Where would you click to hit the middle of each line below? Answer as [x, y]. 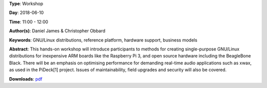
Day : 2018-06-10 [26, 13]
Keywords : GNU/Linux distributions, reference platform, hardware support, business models [103, 40]
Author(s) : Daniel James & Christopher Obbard [57, 31]
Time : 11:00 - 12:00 [29, 22]
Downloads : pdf [26, 79]
